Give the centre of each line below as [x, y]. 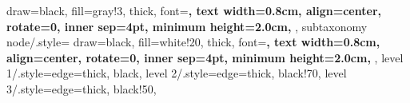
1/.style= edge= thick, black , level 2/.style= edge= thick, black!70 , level [177, 73]
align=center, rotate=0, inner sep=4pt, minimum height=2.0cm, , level [205, 57]
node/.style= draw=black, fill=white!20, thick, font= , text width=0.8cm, [193, 42]
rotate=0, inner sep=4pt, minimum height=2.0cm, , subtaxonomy [187, 26]
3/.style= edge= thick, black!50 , [82, 88]
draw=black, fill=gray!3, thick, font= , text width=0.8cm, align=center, [194, 10]
